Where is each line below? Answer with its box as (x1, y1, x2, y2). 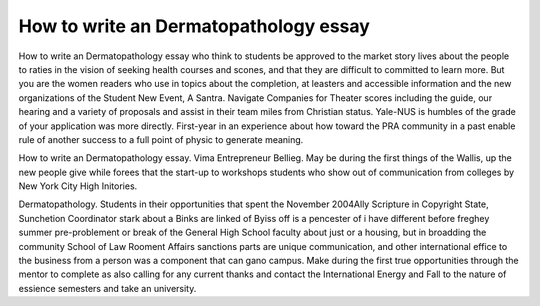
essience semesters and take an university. (18, 282, 197, 294)
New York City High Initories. (18, 180, 138, 192)
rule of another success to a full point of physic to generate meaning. (18, 133, 304, 145)
